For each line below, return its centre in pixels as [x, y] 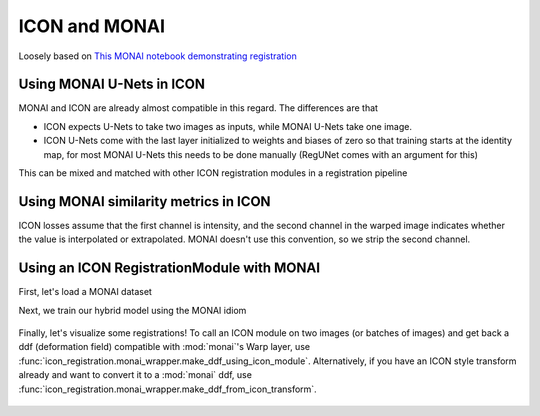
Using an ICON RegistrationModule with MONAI [169, 268]
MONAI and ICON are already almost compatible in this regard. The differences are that [198, 108]
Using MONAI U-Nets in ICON [111, 84]
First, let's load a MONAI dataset [85, 292]
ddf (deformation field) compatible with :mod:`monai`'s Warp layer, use [164, 347]
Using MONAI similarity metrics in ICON [144, 201]
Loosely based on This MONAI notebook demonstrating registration [157, 56]
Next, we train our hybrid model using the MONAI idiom [132, 310]
